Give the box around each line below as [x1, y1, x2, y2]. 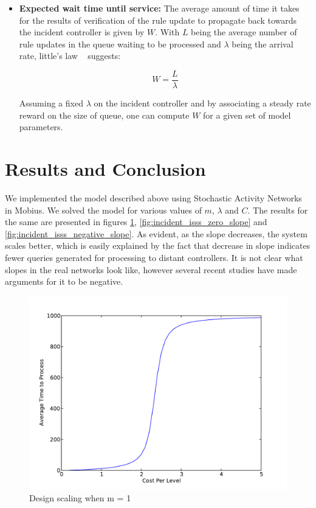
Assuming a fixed [19, 97, 83, 110]
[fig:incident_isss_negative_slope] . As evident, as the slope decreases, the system [5, 227, 307, 240]
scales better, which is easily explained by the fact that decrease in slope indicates [5, 239, 311, 252]
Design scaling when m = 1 [29, 492, 131, 504]
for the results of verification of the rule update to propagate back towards [19, 13, 297, 26]
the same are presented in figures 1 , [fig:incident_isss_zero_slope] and [5, 215, 267, 228]
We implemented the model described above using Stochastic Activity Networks [5, 191, 302, 204]
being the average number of [191, 26, 297, 38]
